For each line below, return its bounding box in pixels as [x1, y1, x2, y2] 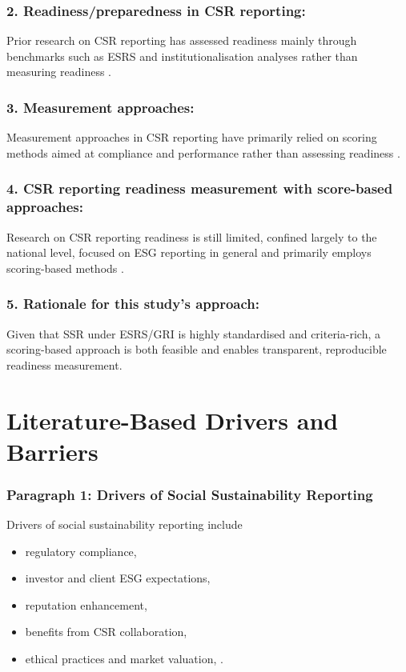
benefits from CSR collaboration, [25, 623, 187, 640]
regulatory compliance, [25, 542, 137, 559]
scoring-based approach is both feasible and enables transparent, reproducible [6, 341, 387, 358]
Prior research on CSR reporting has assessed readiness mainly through [6, 32, 357, 49]
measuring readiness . [6, 63, 111, 80]
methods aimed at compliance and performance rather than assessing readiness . [6, 144, 400, 161]
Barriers [6, 434, 98, 467]
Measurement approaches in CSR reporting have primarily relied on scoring [6, 129, 377, 146]
